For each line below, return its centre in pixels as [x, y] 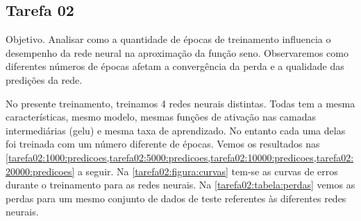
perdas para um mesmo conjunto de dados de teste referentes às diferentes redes [176, 198]
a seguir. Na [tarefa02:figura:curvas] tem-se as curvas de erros [208, 171]
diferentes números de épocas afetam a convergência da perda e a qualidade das [175, 66]
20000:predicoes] [40, 171]
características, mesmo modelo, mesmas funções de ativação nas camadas [161, 117]
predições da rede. [44, 79]
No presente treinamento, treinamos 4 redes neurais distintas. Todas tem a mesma [180, 103]
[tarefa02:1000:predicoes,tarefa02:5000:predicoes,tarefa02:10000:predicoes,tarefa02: [180, 157]
